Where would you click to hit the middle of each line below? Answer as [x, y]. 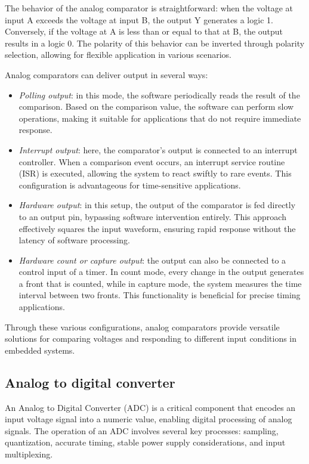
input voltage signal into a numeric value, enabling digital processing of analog [149, 419]
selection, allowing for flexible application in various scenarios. [118, 55]
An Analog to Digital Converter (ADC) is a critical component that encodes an [150, 407]
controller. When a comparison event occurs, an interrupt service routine [152, 161]
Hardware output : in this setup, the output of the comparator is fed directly [157, 205]
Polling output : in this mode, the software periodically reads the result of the [159, 95]
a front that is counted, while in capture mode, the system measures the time [160, 283]
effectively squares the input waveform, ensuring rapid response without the [157, 228]
